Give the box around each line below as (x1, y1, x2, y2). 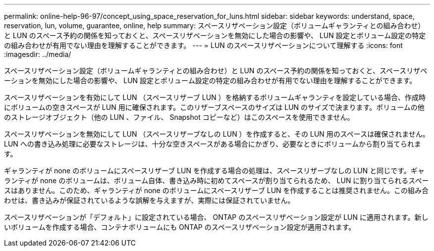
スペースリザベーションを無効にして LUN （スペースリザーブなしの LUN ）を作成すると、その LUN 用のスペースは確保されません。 (4, 130, 430, 138)
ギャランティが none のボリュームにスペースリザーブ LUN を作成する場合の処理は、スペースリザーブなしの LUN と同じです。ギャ (4, 166, 425, 175)
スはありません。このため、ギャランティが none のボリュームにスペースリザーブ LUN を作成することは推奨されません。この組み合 (4, 186, 429, 195)
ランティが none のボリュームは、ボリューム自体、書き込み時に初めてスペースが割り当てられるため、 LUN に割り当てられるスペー (4, 176, 429, 185)
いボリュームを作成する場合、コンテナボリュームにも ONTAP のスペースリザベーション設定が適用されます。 (4, 223, 356, 231)
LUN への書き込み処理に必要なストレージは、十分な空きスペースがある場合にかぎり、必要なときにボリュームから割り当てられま (4, 140, 421, 148)
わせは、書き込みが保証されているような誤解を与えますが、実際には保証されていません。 (4, 196, 295, 204)
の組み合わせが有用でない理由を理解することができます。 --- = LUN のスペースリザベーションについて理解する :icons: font (4, 41, 403, 50)
